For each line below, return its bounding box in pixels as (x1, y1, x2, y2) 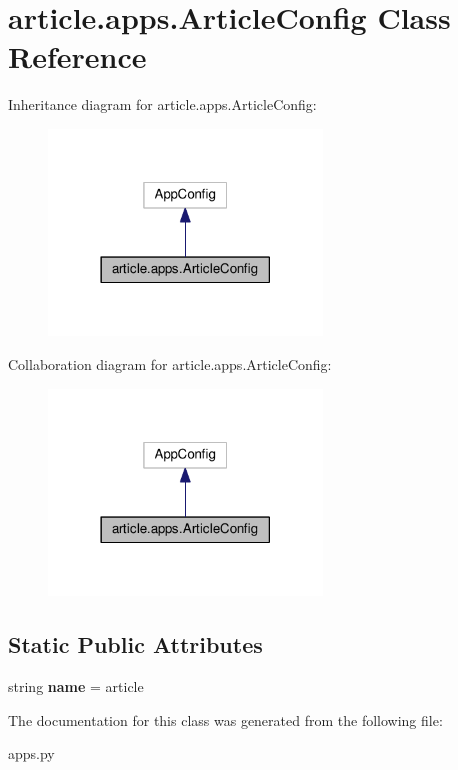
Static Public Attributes (8, 629, 263, 660)
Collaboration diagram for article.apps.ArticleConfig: (8, 354, 332, 375)
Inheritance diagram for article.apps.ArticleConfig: (8, 94, 317, 115)
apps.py (8, 743, 55, 764)
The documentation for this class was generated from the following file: (8, 709, 443, 730)
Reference (8, 36, 147, 77)
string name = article (8, 676, 144, 697)
